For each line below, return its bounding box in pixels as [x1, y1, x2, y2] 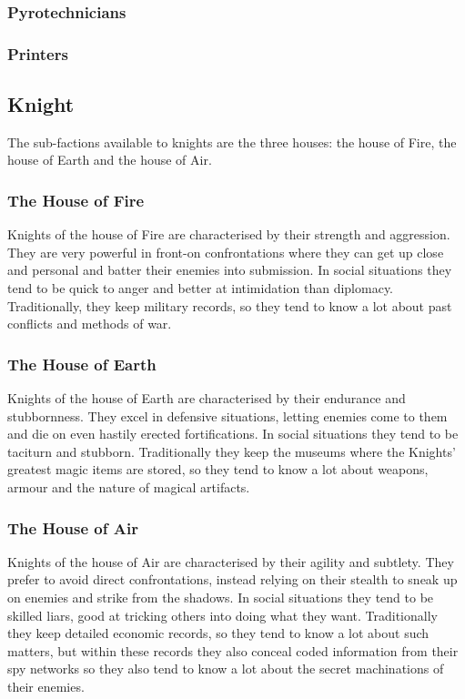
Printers [7, 42, 68, 65]
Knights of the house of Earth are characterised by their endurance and [7, 389, 406, 408]
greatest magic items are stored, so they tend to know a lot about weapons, [7, 460, 429, 479]
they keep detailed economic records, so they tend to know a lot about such [7, 623, 430, 643]
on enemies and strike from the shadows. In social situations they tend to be [7, 588, 434, 607]
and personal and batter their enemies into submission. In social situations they [7, 260, 452, 279]
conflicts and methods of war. [7, 314, 172, 333]
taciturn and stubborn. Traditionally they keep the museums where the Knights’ [7, 441, 456, 461]
